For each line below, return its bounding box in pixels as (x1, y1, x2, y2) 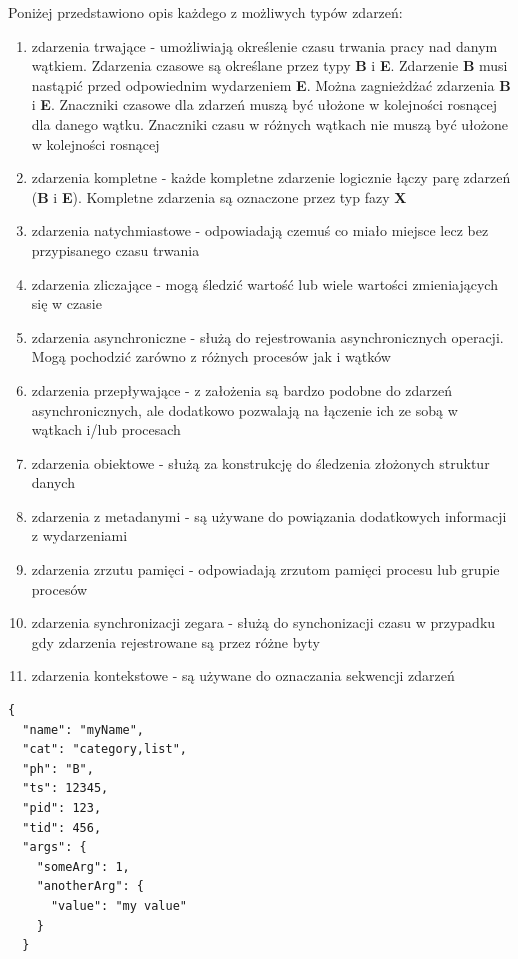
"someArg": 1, (36, 859, 130, 874)
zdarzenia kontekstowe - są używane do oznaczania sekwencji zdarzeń (31, 665, 455, 686)
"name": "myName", (22, 722, 145, 737)
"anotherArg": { (36, 879, 145, 894)
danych (31, 472, 75, 493)
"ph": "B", (22, 761, 94, 776)
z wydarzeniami (31, 525, 128, 546)
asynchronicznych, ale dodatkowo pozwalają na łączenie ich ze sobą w (31, 399, 458, 420)
